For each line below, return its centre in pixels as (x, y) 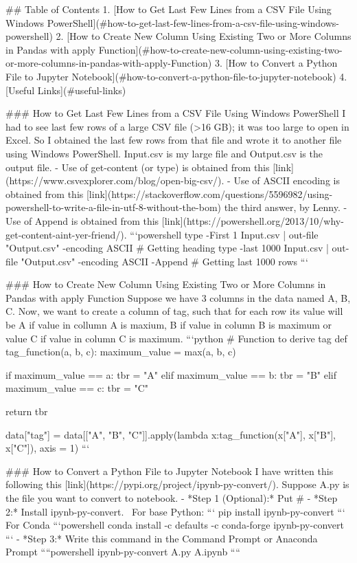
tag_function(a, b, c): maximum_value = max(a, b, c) (121, 352)
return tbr (27, 411)
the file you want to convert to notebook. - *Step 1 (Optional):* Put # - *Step (172, 498)
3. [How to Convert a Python (276, 63)
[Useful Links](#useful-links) (66, 90)
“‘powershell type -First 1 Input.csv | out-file (224, 234)
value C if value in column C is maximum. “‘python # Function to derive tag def (176, 338)
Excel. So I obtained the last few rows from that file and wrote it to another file (174, 140)
